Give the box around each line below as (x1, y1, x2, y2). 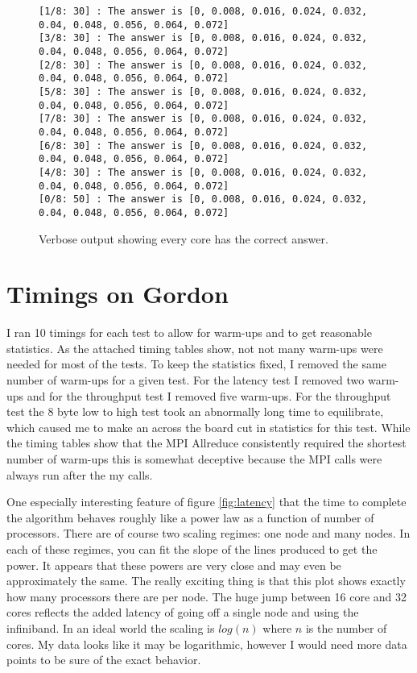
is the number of (305, 619, 387, 636)
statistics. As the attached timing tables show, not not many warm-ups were (6, 339, 383, 356)
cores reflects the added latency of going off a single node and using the (6, 604, 359, 621)
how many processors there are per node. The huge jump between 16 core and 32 (6, 588, 407, 604)
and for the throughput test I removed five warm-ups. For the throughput (27, 387, 391, 404)
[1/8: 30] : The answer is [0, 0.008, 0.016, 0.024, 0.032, (39, 6, 368, 17)
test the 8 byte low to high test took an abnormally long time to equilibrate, (6, 403, 384, 420)
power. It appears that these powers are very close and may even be (6, 556, 341, 573)
